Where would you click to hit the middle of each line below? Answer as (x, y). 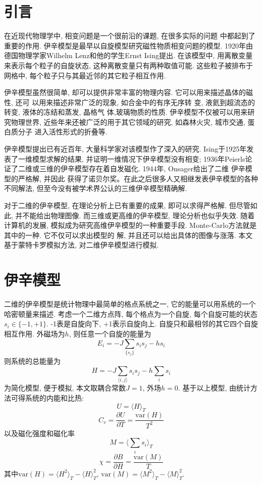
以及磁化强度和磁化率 (39, 433)
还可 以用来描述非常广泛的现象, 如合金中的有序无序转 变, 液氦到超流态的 (135, 102)
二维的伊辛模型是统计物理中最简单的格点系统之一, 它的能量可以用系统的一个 (130, 304)
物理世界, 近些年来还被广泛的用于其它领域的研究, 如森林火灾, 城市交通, (128, 122)
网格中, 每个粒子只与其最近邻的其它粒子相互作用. (85, 75)
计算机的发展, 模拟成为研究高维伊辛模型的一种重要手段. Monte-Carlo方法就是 (130, 225)
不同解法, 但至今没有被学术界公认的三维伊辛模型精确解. (96, 188)
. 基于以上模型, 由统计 (214, 388)
